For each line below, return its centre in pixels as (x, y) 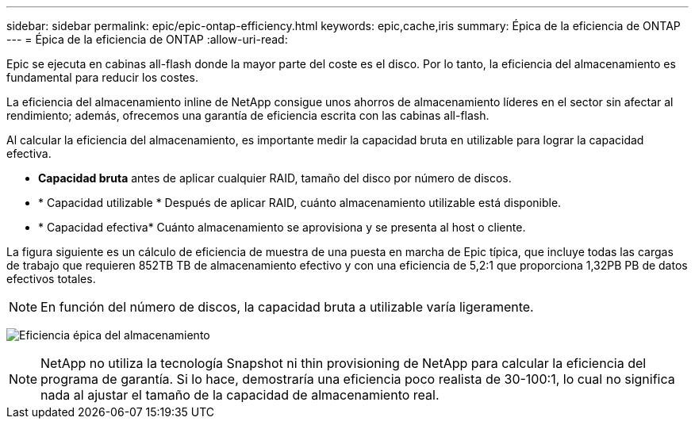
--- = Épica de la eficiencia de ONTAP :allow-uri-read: (147, 39)
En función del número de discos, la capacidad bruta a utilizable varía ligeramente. (287, 307)
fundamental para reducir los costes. (102, 77)
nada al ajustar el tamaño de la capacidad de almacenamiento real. (240, 395)
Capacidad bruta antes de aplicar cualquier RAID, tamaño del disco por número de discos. (275, 178)
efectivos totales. (51, 279)
